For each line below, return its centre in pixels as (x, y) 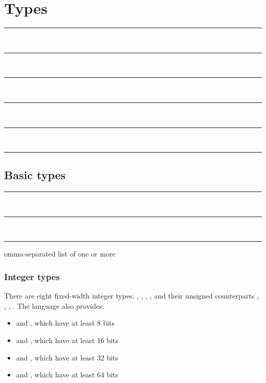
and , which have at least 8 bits (65, 323)
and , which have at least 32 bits (67, 357)
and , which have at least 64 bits (67, 375)
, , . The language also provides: (54, 305)
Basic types (35, 175)
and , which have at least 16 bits (67, 340)
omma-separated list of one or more (60, 254)
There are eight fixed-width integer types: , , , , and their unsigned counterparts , (131, 296)
